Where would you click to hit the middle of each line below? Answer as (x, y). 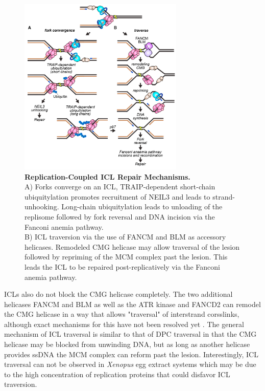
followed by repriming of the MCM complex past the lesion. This (126, 257)
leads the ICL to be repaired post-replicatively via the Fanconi (122, 266)
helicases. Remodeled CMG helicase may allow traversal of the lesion (132, 246)
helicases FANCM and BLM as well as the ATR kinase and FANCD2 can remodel (132, 304)
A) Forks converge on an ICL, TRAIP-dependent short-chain (120, 187)
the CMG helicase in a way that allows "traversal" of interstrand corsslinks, (122, 314)
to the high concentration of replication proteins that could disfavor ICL (117, 374)
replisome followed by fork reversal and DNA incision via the (120, 216)
